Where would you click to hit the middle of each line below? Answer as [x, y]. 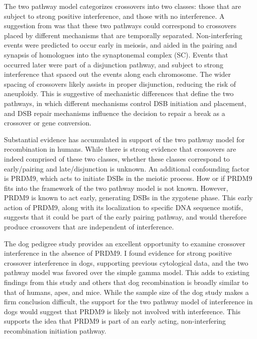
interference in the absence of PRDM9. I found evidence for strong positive [118, 253]
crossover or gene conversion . [48, 123]
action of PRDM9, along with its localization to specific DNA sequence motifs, [124, 207]
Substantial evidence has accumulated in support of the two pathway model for [125, 139]
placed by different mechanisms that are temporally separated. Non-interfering [123, 35]
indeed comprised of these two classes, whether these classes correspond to [117, 158]
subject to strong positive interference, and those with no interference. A [114, 16]
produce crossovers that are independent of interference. [89, 227]
